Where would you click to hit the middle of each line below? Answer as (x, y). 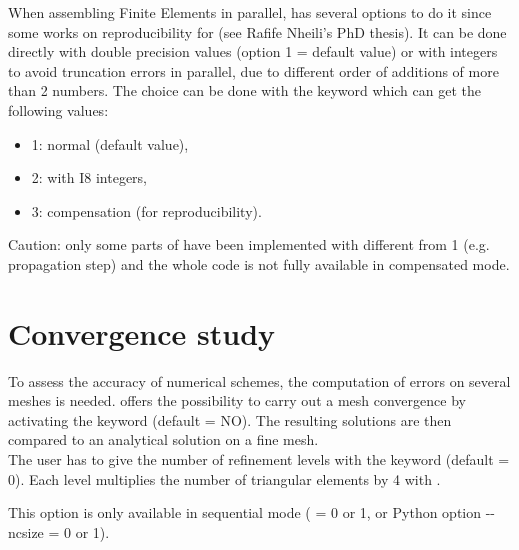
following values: (58, 109)
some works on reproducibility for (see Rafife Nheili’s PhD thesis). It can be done (257, 31)
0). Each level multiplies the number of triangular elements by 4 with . (224, 478)
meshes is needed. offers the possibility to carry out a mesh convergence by (237, 400)
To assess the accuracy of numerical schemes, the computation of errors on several (259, 380)
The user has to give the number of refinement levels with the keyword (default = (259, 459)
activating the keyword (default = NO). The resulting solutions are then (230, 419)
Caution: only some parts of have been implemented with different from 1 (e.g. (249, 244)
